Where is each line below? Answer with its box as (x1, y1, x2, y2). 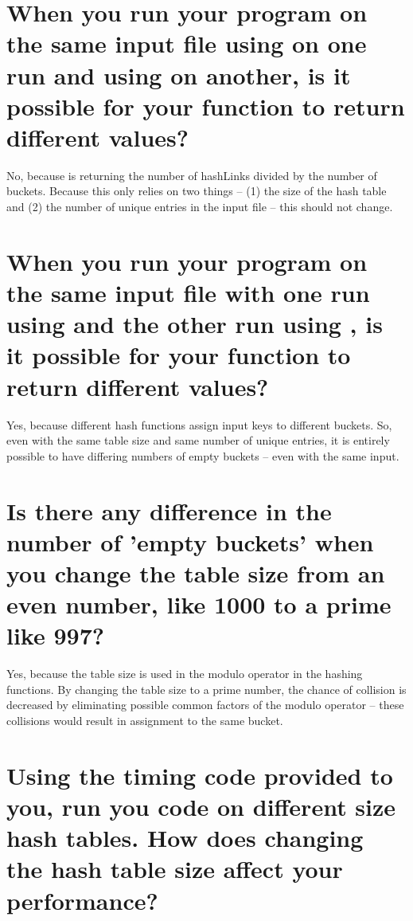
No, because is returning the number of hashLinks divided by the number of (6, 167, 377, 183)
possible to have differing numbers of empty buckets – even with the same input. (6, 447, 399, 464)
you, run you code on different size (6, 790, 396, 822)
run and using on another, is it (6, 58, 351, 91)
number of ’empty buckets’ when (6, 525, 374, 558)
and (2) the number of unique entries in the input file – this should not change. (6, 198, 393, 215)
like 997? (6, 619, 104, 652)
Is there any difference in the (6, 494, 332, 527)
